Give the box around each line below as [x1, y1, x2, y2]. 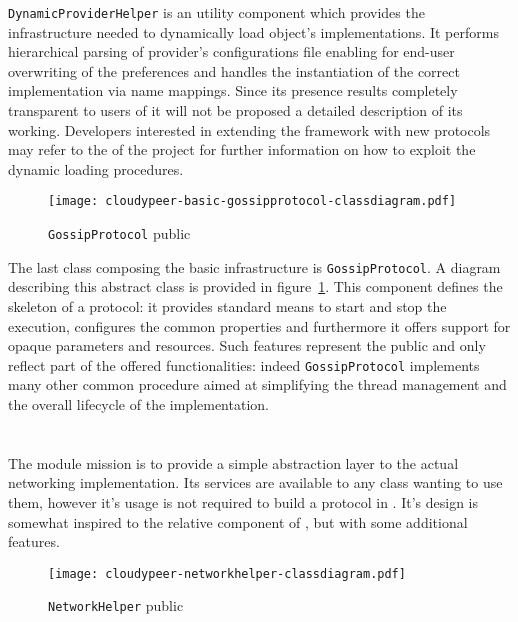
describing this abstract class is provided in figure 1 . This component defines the [8, 276, 503, 297]
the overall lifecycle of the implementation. [8, 394, 269, 414]
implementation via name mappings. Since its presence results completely [8, 80, 458, 101]
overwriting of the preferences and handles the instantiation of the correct [8, 60, 460, 81]
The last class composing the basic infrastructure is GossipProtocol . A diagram [8, 256, 501, 277]
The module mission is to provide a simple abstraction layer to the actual [8, 452, 459, 473]
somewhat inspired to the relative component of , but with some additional [8, 511, 468, 532]
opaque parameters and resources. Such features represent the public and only [8, 335, 486, 356]
